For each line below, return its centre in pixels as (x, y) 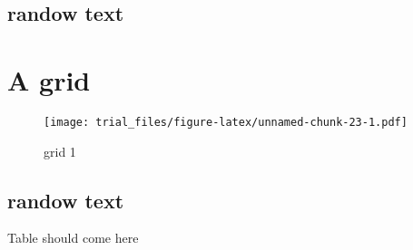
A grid (49, 79)
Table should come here (73, 238)
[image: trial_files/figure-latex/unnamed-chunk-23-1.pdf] (226, 122)
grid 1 (60, 151)
